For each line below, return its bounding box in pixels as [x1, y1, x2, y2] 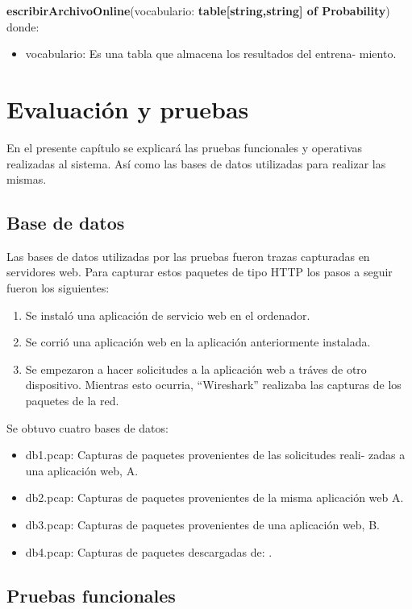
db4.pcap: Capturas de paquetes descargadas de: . [25, 543, 273, 560]
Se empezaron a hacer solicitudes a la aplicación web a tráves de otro [25, 360, 367, 377]
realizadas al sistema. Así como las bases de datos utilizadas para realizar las [6, 155, 386, 172]
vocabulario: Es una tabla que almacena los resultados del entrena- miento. [25, 45, 397, 62]
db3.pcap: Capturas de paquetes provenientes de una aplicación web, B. [25, 516, 380, 533]
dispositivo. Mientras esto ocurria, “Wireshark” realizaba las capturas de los [25, 376, 402, 393]
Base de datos [6, 210, 125, 235]
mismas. [6, 171, 47, 188]
